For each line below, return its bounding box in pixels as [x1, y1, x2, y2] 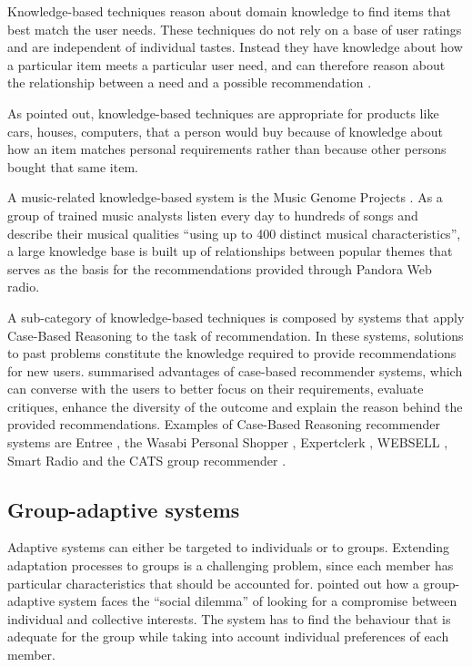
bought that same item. [7, 157, 138, 176]
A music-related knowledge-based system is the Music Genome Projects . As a [7, 188, 443, 207]
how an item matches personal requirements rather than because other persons [7, 139, 447, 159]
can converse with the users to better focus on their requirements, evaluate [7, 379, 424, 398]
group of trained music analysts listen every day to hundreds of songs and [7, 205, 418, 224]
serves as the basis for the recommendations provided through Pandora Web [7, 259, 432, 278]
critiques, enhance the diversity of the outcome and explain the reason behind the [7, 396, 463, 416]
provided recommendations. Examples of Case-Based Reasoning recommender [7, 415, 440, 434]
